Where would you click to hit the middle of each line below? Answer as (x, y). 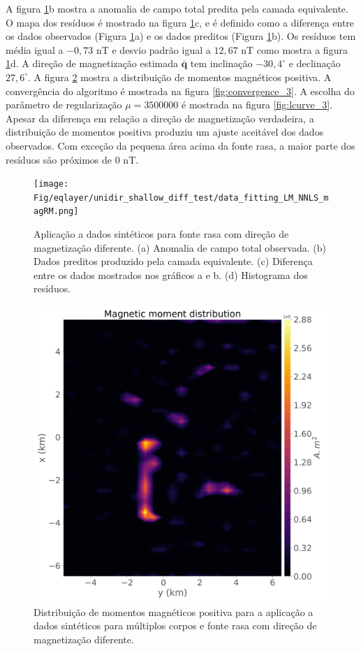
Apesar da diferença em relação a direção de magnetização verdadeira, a (160, 118)
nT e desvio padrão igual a (153, 49)
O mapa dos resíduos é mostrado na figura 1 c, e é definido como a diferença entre (180, 22)
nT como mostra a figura (294, 49)
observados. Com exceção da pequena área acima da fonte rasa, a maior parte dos (180, 145)
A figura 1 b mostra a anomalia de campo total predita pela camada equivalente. (177, 8)
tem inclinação (221, 63)
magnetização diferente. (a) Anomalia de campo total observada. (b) (180, 247)
